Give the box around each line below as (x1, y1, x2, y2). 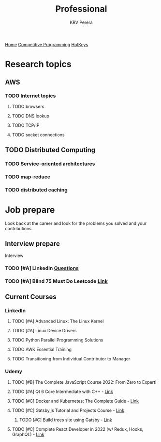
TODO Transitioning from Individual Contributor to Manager (12, 356, 131, 362)
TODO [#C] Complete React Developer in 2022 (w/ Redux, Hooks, (12, 426, 144, 432)
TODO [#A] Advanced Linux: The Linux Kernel (12, 318, 104, 324)
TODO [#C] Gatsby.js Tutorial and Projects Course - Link (12, 407, 125, 413)
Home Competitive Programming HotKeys (5, 41, 88, 47)
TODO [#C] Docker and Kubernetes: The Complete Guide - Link (12, 398, 139, 404)
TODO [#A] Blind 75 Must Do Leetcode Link (5, 278, 108, 285)
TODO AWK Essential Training (12, 346, 72, 353)
